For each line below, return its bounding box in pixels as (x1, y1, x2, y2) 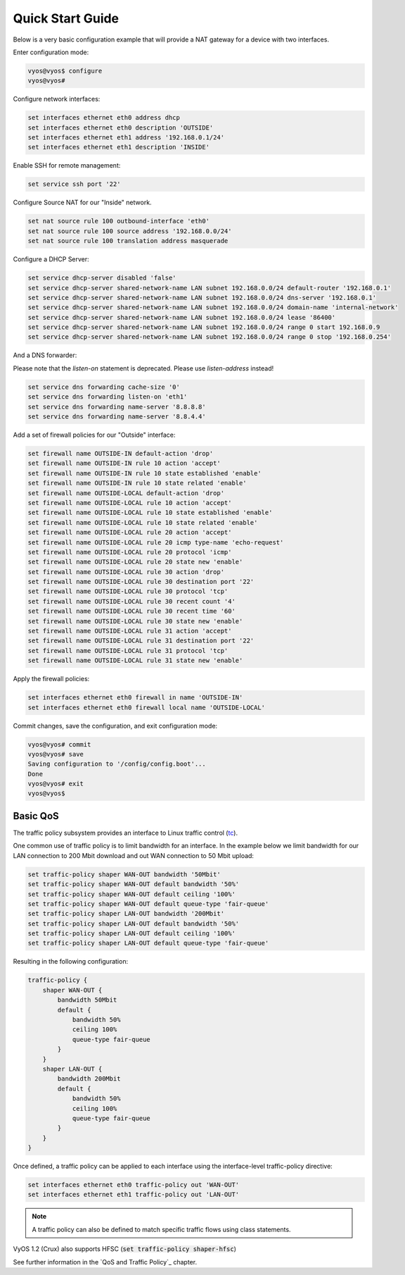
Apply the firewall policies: (13, 675, 90, 683)
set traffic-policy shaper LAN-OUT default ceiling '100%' (27, 930, 236, 938)
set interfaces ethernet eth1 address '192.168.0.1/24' (27, 134, 225, 142)
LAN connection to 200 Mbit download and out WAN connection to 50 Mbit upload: (13, 851, 255, 859)
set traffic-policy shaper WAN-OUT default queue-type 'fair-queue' (27, 900, 269, 908)
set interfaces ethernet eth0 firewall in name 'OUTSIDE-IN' (27, 694, 243, 702)
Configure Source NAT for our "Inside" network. (13, 198, 152, 207)
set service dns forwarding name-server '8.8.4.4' (27, 413, 207, 421)
